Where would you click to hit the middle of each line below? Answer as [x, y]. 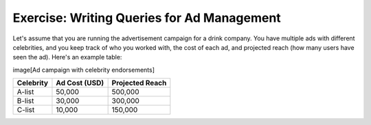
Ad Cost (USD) [80, 83]
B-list [25, 101]
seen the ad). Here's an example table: [67, 57]
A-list [25, 92]
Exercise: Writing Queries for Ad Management [147, 18]
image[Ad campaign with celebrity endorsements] [83, 70]
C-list [26, 110]
